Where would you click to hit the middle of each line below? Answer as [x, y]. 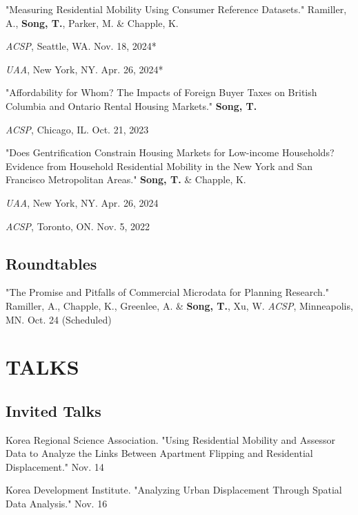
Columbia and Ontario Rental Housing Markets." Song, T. [131, 105]
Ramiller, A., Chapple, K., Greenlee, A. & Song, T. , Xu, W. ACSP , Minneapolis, [179, 305]
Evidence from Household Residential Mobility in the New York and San [159, 166]
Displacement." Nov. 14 [55, 466]
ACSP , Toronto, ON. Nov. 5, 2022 [78, 226]
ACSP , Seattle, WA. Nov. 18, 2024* [81, 46]
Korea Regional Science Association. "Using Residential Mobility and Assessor [171, 439]
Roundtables [51, 263]
